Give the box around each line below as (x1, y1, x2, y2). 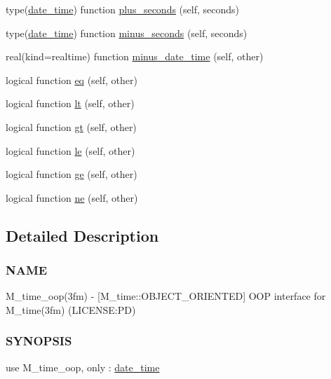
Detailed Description (6, 224, 159, 246)
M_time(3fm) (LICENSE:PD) (6, 302, 136, 317)
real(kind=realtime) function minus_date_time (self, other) (6, 49, 264, 64)
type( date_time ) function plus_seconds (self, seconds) (6, 2, 240, 16)
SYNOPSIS (6, 332, 72, 350)
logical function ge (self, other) (6, 167, 137, 181)
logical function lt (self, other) (6, 96, 135, 111)
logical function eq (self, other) (6, 72, 137, 87)
